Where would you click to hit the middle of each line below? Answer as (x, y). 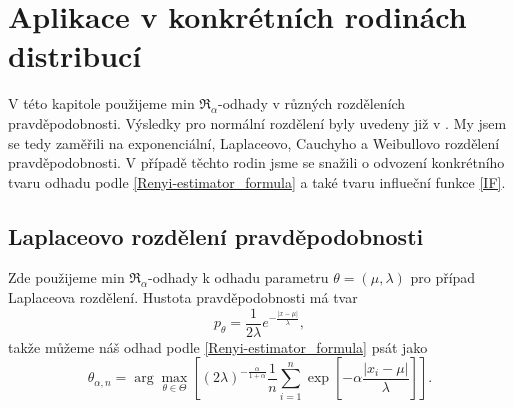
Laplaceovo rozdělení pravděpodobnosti (216, 235)
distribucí (75, 55)
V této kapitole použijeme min (101, 103)
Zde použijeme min (66, 277)
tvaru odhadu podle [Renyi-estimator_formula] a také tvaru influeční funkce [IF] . (257, 181)
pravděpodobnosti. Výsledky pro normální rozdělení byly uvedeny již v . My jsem (257, 122)
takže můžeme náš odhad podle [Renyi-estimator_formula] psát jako (218, 346)
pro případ (443, 277)
